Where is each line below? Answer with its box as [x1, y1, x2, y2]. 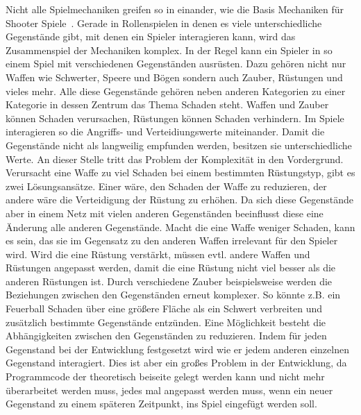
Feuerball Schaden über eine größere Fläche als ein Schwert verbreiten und [6, 301, 323, 316]
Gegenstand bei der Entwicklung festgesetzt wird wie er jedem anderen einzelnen [6, 341, 349, 356]
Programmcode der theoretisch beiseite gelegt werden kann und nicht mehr [6, 369, 325, 384]
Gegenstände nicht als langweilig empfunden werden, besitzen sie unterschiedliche [6, 137, 352, 152]
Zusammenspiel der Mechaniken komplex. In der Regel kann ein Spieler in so [6, 42, 333, 57]
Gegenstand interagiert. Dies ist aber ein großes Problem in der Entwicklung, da [6, 355, 347, 370]
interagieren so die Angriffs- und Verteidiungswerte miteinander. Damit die [6, 124, 325, 139]
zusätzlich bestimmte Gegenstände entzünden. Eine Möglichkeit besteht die [6, 314, 326, 329]
